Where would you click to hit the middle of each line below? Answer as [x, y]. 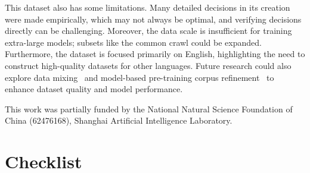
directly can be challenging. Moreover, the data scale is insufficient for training [148, 31]
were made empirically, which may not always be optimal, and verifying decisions [153, 19]
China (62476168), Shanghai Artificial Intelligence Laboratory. [119, 120]
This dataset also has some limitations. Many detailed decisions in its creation [148, 7]
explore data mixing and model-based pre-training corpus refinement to [139, 77]
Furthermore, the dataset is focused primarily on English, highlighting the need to [155, 54]
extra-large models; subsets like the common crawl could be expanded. [133, 42]
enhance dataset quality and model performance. [94, 89]
